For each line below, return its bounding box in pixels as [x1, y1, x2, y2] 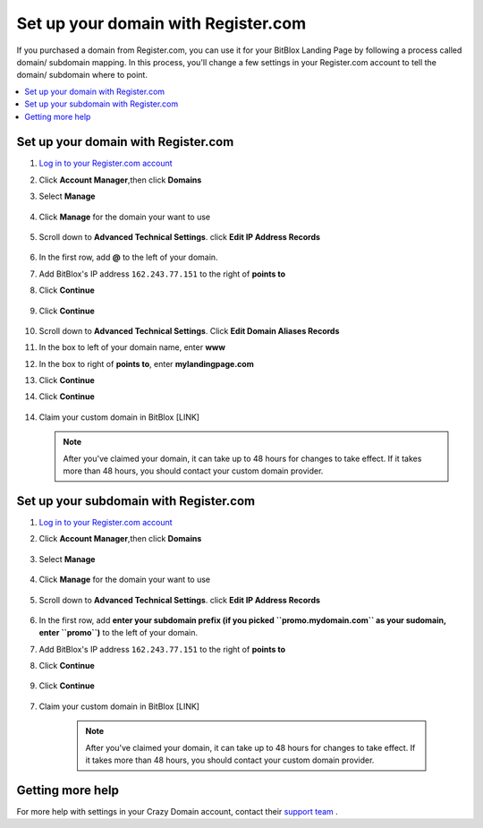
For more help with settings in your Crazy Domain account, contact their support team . [16, 806, 339, 816]
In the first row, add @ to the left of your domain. [38, 252, 218, 263]
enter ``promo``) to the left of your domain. [38, 627, 199, 638]
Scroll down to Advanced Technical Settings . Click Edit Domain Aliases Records [38, 325, 340, 336]
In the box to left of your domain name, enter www [38, 342, 225, 353]
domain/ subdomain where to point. [16, 70, 148, 81]
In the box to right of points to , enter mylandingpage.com [38, 358, 254, 369]
